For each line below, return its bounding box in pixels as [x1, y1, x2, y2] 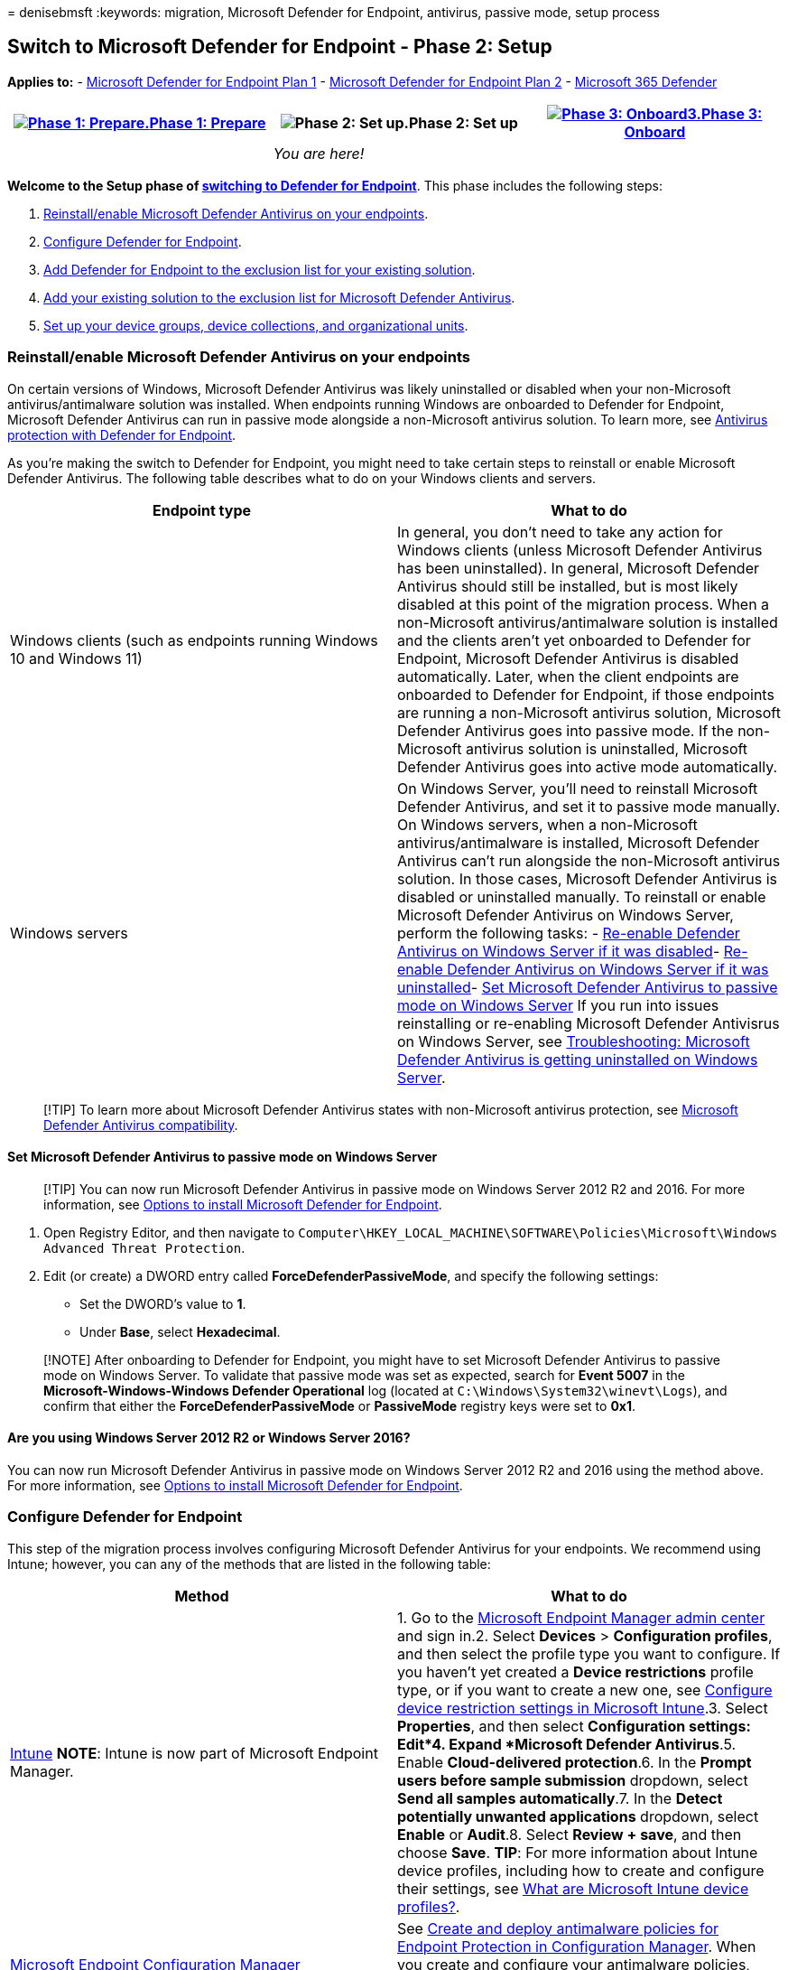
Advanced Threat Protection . [43, 1239, 246, 1256]
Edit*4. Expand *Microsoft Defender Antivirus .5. [397, 1734, 737, 1753]
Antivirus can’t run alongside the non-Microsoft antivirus [397, 851, 781, 870]
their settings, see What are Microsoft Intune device [397, 1879, 749, 1898]
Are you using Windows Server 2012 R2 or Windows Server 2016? [7, 1430, 411, 1446]
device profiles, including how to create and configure [397, 1861, 765, 1880]
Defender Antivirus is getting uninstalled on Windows [397, 1050, 758, 1069]
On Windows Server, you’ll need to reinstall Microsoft [397, 779, 758, 798]
